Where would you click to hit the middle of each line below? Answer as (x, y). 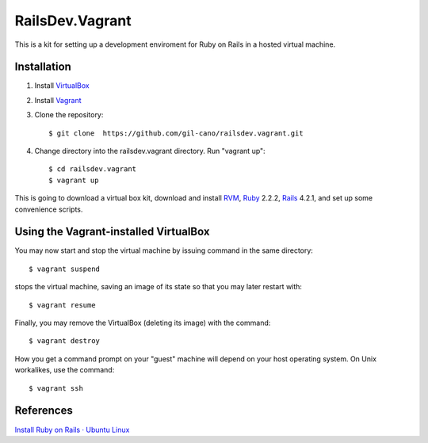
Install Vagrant (58, 100)
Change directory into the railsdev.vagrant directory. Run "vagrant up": (150, 151)
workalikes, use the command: (65, 370)
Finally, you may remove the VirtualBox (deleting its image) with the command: (143, 323)
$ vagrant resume (62, 305)
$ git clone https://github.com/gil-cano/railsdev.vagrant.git (176, 133)
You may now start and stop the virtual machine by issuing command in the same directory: (164, 250)
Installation (43, 67)
